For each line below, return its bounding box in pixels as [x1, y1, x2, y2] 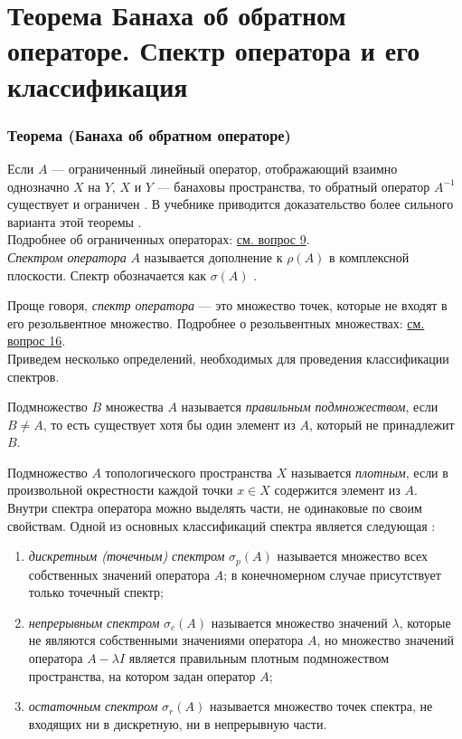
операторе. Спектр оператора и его [7, 32, 420, 69]
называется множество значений [211, 612, 388, 631]
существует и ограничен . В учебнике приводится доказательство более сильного [7, 194, 454, 213]
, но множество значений [316, 630, 455, 649]
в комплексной [329, 247, 410, 266]
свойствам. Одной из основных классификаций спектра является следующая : [7, 516, 436, 535]
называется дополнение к [144, 247, 283, 266]
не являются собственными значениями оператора [28, 630, 304, 649]
